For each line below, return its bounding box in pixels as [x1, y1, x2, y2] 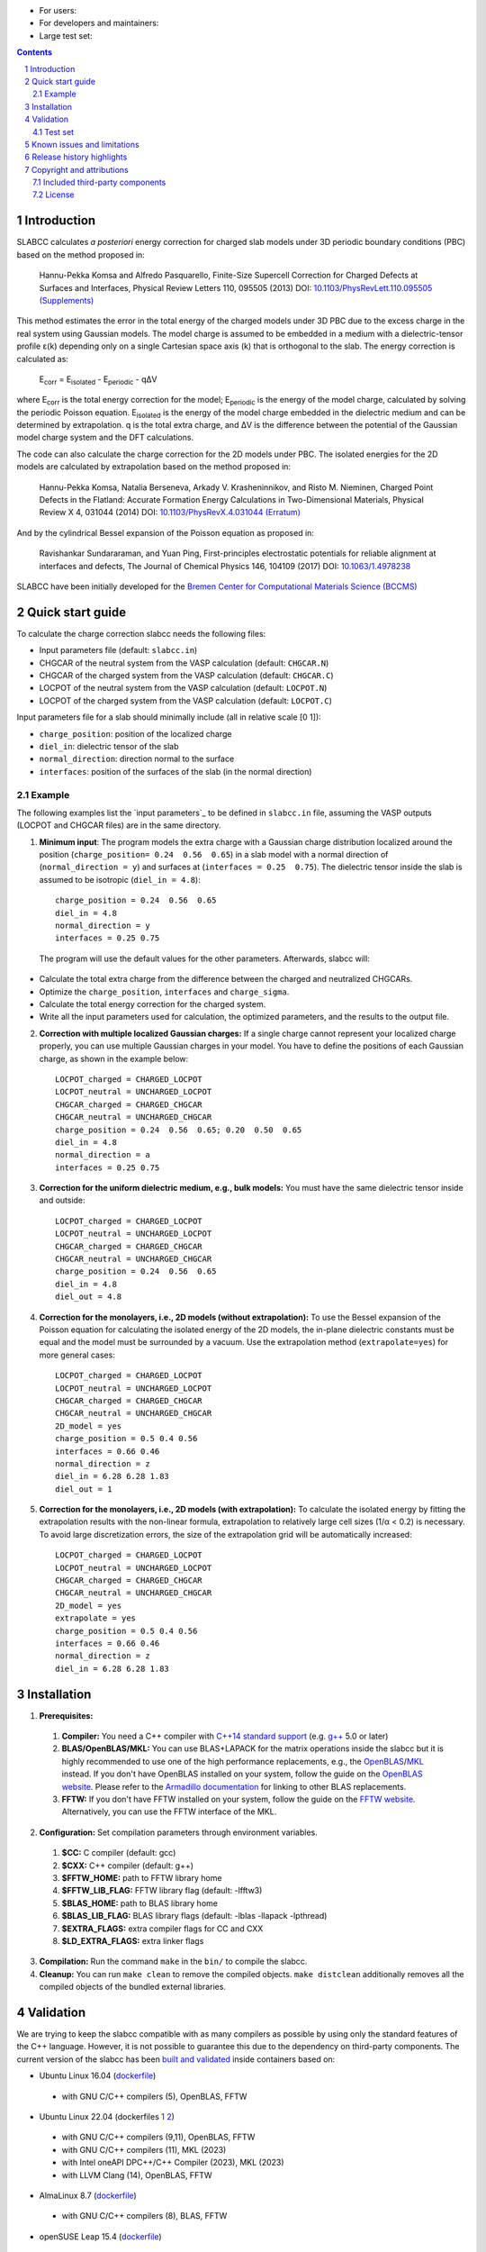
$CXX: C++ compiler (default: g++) [61, 1860, 193, 1871]
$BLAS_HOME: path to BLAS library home [61, 1897, 218, 1909]
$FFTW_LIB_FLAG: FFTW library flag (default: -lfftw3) [61, 1885, 263, 1896]
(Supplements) [39, 295, 94, 305]
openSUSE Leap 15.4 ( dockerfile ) [39, 2230, 162, 2242]
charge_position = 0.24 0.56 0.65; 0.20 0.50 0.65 [55, 1124, 302, 1135]
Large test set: [39, 30, 94, 41]
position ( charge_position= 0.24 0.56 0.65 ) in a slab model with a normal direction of [39, 849, 389, 860]
